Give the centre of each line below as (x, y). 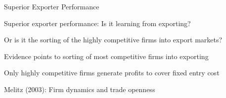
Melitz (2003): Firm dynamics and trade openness (80, 89)
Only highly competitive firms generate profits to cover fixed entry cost (112, 73)
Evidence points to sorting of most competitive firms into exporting (106, 56)
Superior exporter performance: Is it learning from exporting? (97, 23)
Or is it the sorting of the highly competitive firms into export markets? (113, 40)
